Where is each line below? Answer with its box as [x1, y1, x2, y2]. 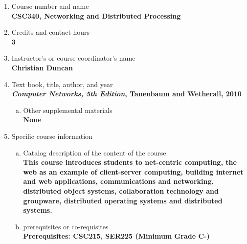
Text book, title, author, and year [11, 79, 113, 89]
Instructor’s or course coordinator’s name [11, 53, 135, 63]
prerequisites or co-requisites [23, 221, 109, 231]
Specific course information [11, 131, 92, 141]
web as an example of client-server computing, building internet [23, 166, 244, 177]
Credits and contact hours [11, 27, 90, 37]
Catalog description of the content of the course [23, 147, 166, 157]
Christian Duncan [11, 62, 73, 72]
